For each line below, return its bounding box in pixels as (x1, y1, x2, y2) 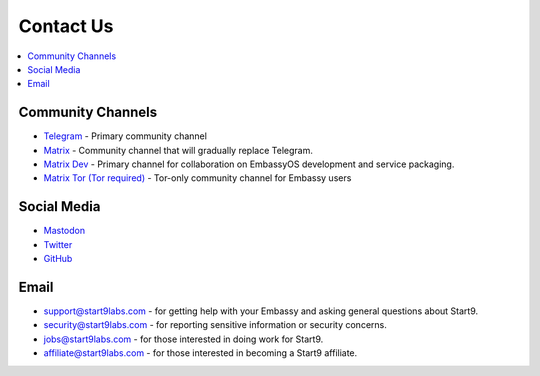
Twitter (43, 238, 73, 250)
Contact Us (18, 15, 114, 37)
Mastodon (43, 225, 85, 237)
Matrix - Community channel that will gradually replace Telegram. (43, 144, 314, 156)
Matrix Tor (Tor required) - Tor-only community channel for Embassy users (43, 172, 352, 184)
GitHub (43, 253, 73, 265)
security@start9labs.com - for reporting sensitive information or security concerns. (43, 319, 387, 331)
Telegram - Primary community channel (43, 130, 207, 142)
